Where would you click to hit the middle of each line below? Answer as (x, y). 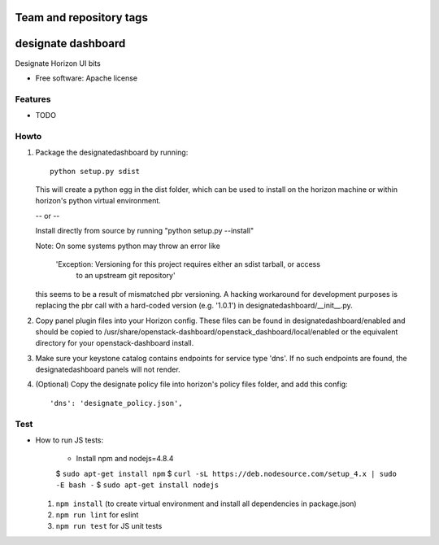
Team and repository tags (81, 17)
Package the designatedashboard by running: (112, 153)
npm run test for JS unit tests (109, 526)
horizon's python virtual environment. (98, 201)
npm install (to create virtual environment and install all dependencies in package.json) (206, 504)
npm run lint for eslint (97, 514)
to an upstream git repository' (126, 276)
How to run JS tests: (70, 440)
